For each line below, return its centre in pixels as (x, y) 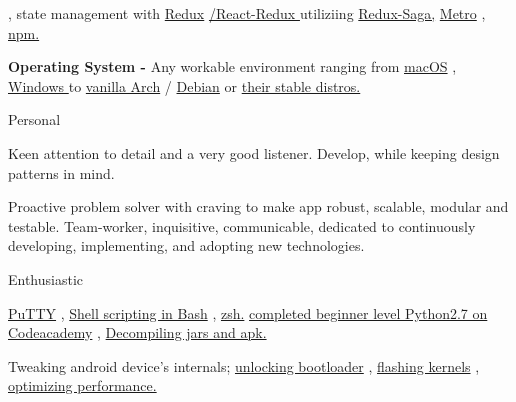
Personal (34, 119)
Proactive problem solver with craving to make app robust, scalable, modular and (258, 206)
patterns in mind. (61, 172)
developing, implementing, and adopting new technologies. (186, 245)
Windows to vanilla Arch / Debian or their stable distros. (184, 85)
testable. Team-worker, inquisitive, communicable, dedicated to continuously (242, 225)
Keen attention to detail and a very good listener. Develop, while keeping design (254, 152)
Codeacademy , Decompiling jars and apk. (137, 332)
